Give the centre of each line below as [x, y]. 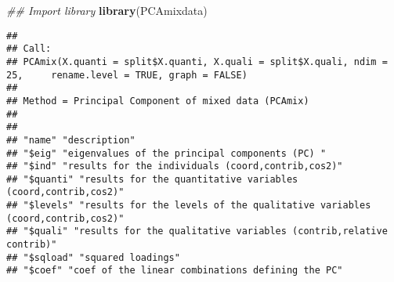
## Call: [29, 49]
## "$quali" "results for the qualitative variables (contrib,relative [197, 231]
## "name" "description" [71, 140]
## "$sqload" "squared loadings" [93, 257]
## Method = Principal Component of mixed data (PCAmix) [158, 101]
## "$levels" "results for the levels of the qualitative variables [189, 206]
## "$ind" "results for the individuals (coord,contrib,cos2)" [175, 166]
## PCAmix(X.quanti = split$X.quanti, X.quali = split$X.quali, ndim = [197, 61]
